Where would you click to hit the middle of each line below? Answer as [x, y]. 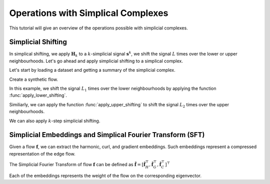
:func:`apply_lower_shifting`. [38, 95]
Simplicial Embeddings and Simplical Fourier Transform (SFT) [107, 135]
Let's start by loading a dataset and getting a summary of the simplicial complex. [92, 70]
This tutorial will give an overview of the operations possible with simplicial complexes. [98, 28]
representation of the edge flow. [42, 154]
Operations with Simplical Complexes [89, 13]
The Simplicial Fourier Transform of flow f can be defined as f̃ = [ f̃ [77, 165]
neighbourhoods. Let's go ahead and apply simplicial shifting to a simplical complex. [96, 61]
